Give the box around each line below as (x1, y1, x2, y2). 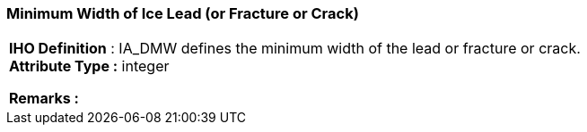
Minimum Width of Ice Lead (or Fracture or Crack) (6, 4, 359, 22)
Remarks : (9, 89, 79, 108)
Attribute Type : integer (9, 57, 170, 76)
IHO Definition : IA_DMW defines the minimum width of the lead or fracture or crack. (9, 39, 581, 58)
